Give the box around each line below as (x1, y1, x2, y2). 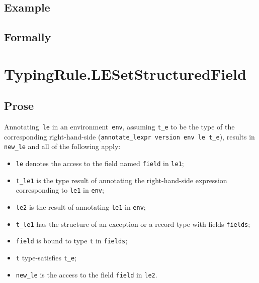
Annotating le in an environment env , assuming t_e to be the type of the (4, 121, 235, 132)
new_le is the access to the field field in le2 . (16, 269, 157, 279)
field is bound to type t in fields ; (16, 235, 128, 246)
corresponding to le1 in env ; (16, 185, 104, 195)
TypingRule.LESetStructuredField (4, 63, 246, 84)
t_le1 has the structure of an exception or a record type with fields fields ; (16, 218, 250, 229)
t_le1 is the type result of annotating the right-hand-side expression (16, 175, 227, 185)
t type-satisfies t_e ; (16, 252, 77, 263)
